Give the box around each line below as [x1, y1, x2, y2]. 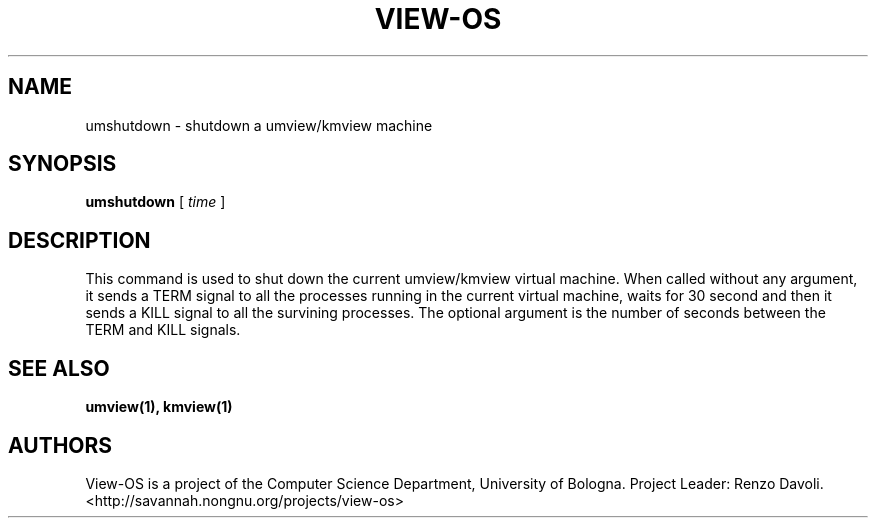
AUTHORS [8, 432, 113, 458]
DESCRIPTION [8, 227, 151, 253]
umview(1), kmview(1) [85, 398, 233, 416]
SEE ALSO [8, 355, 110, 381]
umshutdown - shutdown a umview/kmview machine [85, 116, 433, 134]
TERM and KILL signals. [85, 321, 241, 339]
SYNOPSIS [8, 151, 117, 177]
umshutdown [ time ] [85, 193, 226, 211]
